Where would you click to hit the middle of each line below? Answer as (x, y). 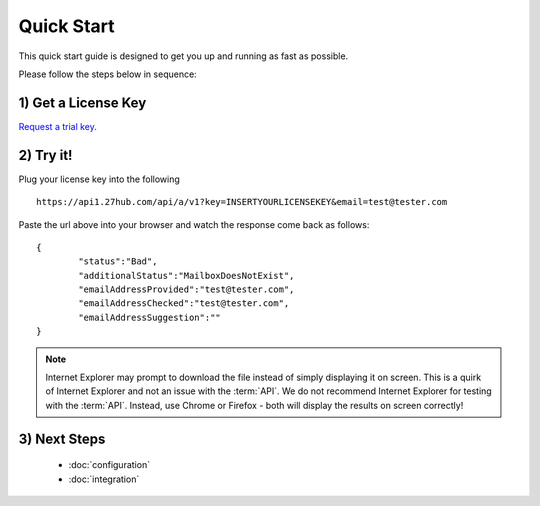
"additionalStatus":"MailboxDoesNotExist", (186, 275)
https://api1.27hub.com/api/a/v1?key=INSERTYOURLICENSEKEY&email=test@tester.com (242, 202)
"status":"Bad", (118, 261)
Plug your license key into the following (99, 179)
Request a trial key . (57, 126)
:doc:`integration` (104, 479)
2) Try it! (45, 155)
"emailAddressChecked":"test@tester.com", (184, 303)
